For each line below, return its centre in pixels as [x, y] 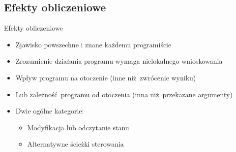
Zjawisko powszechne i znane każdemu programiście [93, 44]
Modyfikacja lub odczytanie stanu [78, 127]
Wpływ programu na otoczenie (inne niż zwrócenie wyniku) [106, 77]
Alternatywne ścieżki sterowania [75, 144]
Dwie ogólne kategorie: [50, 111]
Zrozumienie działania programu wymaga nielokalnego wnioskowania [119, 61]
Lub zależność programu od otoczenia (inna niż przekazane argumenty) [124, 94]
